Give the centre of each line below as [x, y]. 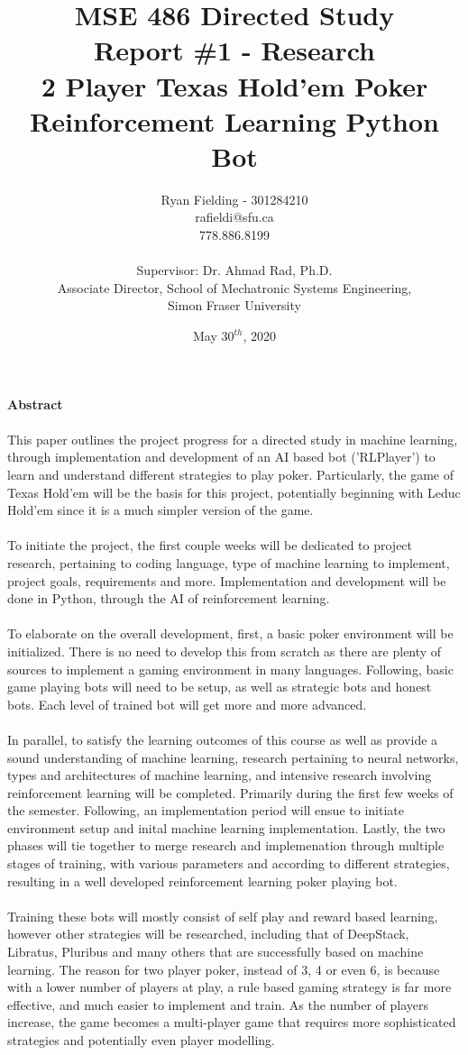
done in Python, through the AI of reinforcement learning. [169, 598]
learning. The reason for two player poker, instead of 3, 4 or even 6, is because [224, 969]
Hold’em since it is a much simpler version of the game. [161, 510]
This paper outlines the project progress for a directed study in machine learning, [233, 439]
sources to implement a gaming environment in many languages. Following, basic [230, 669]
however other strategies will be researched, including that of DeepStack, [208, 934]
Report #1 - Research [234, 50]
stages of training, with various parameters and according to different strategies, [229, 863]
